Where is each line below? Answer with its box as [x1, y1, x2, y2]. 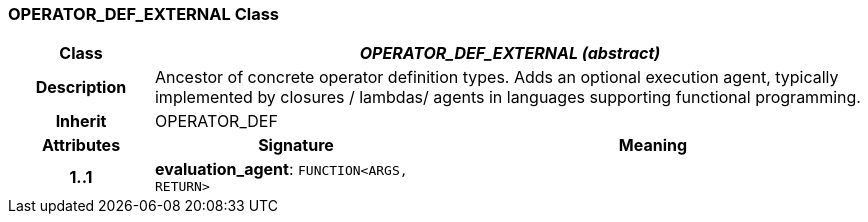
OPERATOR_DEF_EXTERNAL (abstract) [359, 43, 661, 64]
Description [35, 77, 127, 98]
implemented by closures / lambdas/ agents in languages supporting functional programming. [154, 87, 861, 108]
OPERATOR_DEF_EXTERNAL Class [8, 4, 280, 24]
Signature [258, 135, 334, 156]
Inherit [55, 111, 107, 132]
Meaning [618, 135, 688, 156]
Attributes [41, 135, 121, 156]
